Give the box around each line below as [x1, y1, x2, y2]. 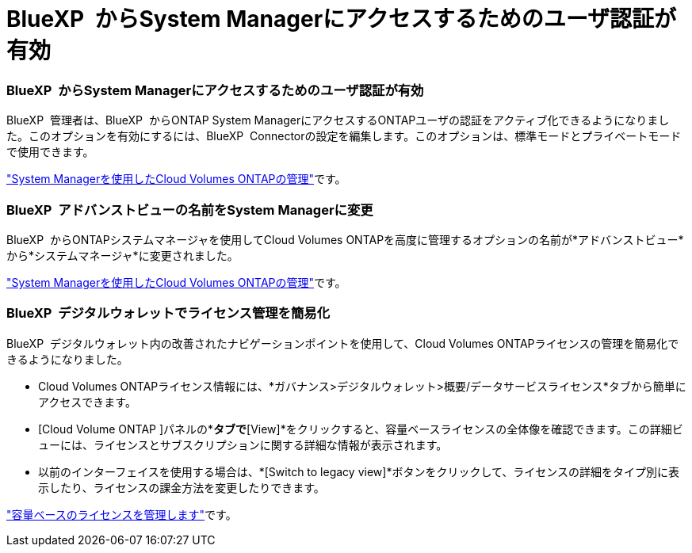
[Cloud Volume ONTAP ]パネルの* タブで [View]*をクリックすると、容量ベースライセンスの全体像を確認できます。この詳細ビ [38, 421, 683, 436]
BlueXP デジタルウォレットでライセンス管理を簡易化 [6, 305, 331, 322]
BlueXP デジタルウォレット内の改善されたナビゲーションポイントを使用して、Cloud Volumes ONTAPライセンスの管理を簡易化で [6, 336, 679, 350]
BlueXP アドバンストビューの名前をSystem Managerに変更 [6, 201, 373, 218]
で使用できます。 [6, 145, 94, 159]
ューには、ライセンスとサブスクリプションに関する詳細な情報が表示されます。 [38, 437, 448, 452]
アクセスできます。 [38, 395, 136, 409]
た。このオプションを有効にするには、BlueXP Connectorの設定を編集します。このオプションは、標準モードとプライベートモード [6, 129, 682, 143]
